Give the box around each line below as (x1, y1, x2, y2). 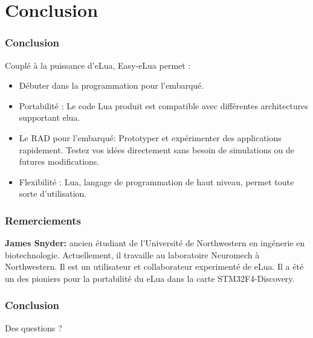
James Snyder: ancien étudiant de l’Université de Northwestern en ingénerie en (5, 237, 305, 249)
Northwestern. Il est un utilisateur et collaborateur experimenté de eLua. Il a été (5, 260, 304, 273)
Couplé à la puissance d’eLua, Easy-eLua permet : (5, 59, 191, 71)
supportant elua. (19, 111, 80, 124)
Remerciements (5, 212, 81, 228)
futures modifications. (19, 155, 100, 168)
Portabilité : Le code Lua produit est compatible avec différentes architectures (19, 99, 308, 112)
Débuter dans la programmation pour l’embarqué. (19, 79, 204, 92)
